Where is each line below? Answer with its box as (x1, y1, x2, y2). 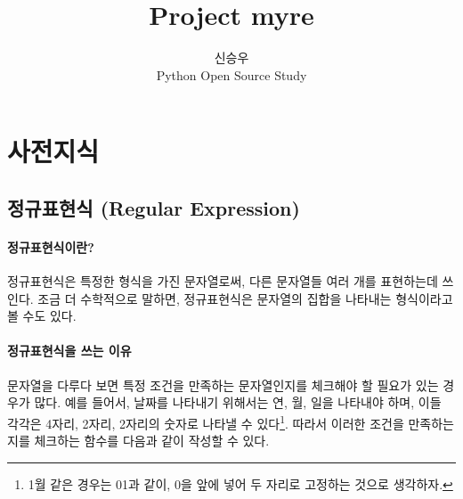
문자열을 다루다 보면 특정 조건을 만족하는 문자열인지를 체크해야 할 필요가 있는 (7, 375, 439, 394)
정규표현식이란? (7, 237, 94, 256)
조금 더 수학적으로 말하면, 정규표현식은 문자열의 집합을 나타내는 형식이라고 (37, 289, 453, 307)
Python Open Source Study (156, 65, 307, 84)
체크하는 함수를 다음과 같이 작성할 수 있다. (34, 431, 270, 450)
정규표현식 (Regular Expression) (7, 193, 300, 221)
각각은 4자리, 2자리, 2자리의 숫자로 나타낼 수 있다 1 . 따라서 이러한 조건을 (7, 411, 404, 432)
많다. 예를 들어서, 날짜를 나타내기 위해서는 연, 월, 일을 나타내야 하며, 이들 (34, 393, 442, 412)
